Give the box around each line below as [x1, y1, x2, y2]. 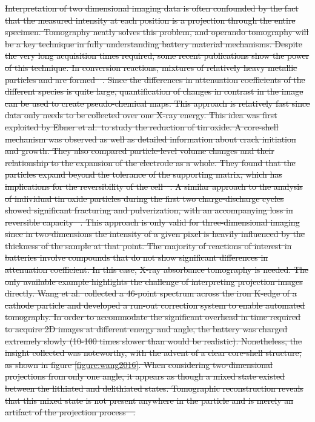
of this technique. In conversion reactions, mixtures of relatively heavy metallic [5, 61, 297, 73]
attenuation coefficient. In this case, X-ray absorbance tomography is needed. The [5, 263, 308, 276]
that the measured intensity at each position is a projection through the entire [5, 13, 296, 26]
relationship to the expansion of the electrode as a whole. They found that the [5, 156, 296, 169]
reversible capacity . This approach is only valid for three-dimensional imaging [5, 215, 300, 228]
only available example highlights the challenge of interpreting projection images [5, 275, 303, 287]
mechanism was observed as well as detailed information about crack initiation [5, 132, 296, 145]
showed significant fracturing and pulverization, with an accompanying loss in [5, 204, 293, 216]
